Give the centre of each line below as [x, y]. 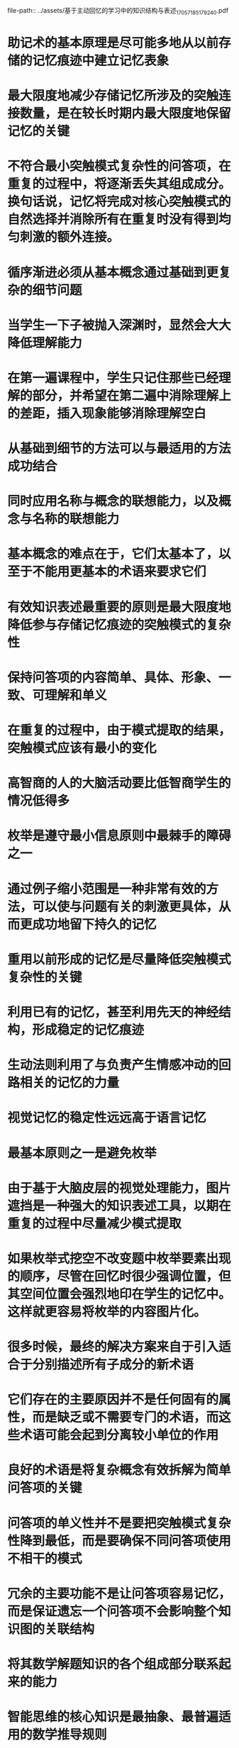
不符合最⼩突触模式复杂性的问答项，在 [119, 166]
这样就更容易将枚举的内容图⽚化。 [107, 1312]
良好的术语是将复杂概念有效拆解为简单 [119, 1470]
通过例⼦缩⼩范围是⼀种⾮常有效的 [107, 889]
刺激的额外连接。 [70, 237]
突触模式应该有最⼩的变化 [82, 748]
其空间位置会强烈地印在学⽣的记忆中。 [119, 1294]
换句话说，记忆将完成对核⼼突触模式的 [119, 202]
